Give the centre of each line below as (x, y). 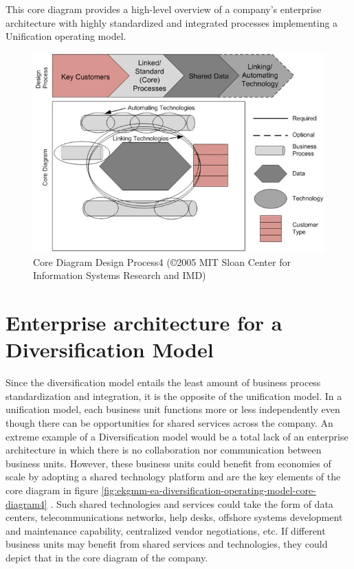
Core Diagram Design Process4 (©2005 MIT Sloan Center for (162, 261)
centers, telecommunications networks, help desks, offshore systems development (174, 517)
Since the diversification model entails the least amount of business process (163, 382)
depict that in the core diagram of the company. (107, 557)
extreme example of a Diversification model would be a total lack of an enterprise (177, 436)
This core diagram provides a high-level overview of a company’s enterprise (164, 9)
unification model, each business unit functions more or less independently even (173, 409)
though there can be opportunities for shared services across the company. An (169, 423)
